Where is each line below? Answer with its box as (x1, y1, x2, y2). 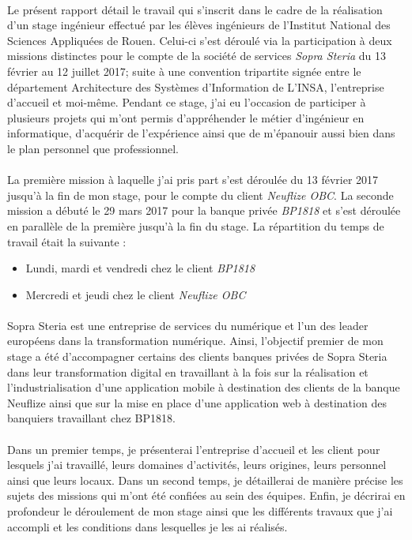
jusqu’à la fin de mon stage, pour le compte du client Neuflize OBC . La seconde (7, 186, 394, 203)
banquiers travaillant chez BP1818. (7, 410, 176, 426)
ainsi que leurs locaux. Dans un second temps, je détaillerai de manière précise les (7, 471, 403, 488)
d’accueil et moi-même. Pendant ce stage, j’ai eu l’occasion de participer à (7, 94, 366, 111)
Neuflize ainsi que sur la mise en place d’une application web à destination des (7, 394, 387, 411)
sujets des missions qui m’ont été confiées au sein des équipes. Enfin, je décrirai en (7, 487, 406, 504)
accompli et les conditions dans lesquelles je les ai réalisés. (7, 518, 288, 534)
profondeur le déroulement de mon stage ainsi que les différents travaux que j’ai (7, 503, 393, 519)
